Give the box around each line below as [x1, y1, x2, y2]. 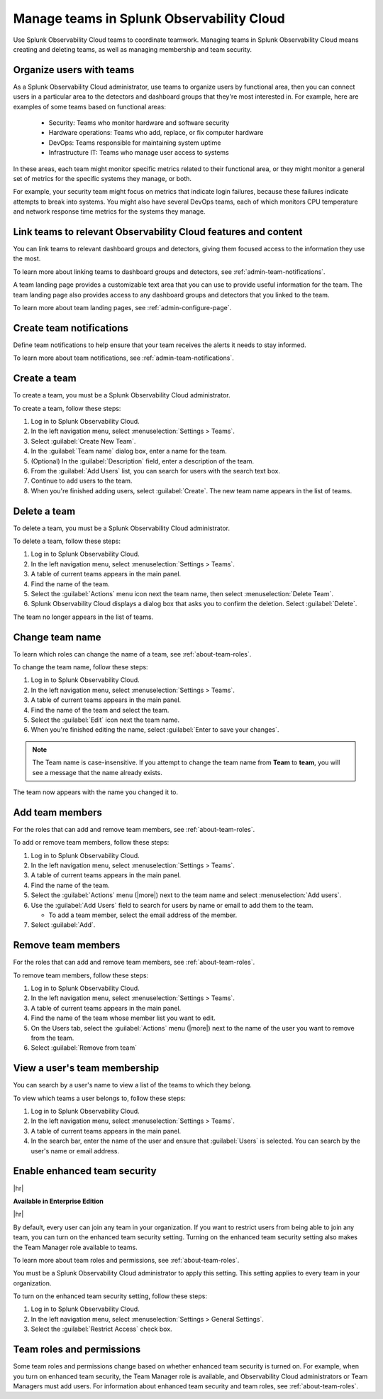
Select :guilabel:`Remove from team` [30, 1043, 138, 1052]
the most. [13, 254, 41, 263]
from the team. [30, 1033, 74, 1043]
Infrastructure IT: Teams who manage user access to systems [48, 148, 230, 157]
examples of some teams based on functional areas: [13, 102, 167, 111]
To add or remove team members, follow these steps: [13, 838, 170, 847]
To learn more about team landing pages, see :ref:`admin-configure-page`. [13, 304, 232, 312]
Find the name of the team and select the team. [30, 706, 170, 714]
